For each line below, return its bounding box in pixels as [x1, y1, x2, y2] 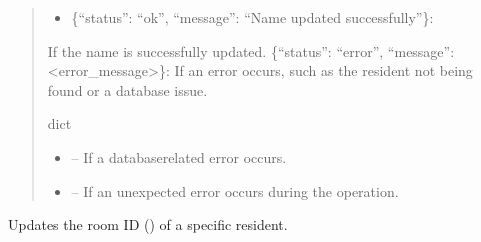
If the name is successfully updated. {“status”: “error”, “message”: [47, 40, 455, 61]
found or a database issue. [47, 79, 208, 100]
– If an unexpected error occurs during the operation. [71, 180, 399, 201]
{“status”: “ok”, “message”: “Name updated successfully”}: [71, 7, 434, 27]
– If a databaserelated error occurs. [71, 146, 287, 167]
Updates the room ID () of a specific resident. [8, 214, 288, 235]
